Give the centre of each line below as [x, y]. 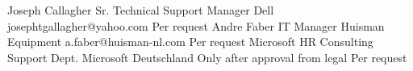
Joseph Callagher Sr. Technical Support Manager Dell [141, 10]
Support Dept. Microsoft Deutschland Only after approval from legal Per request [207, 57]
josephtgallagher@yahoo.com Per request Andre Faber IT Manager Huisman [196, 25]
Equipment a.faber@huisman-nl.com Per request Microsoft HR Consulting [190, 42]
